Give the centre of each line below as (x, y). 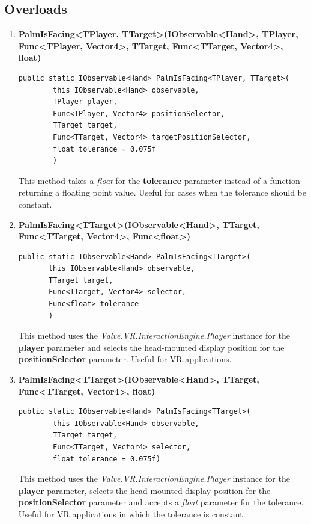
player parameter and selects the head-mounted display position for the (151, 347)
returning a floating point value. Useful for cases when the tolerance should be (162, 192)
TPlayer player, (85, 102)
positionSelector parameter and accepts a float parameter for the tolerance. (161, 502)
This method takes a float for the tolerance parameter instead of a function (159, 180)
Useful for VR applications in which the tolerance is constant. (132, 513)
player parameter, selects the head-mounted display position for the (144, 490)
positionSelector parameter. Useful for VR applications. (125, 359)
